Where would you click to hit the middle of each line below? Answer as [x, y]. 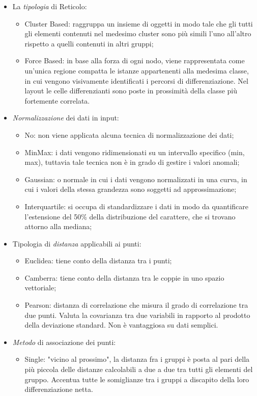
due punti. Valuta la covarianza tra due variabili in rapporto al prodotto [137, 315]
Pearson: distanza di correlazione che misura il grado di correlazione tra [136, 305]
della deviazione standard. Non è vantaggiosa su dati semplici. [121, 325]
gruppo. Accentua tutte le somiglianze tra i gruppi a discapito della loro [137, 379]
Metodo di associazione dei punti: [64, 342]
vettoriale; [40, 288]
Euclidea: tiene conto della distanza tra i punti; [98, 261]
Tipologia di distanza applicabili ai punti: [77, 243]
